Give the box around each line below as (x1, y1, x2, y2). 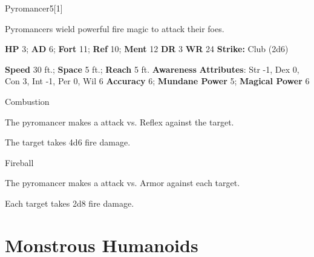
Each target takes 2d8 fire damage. (5, 196, 134, 209)
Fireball (5, 156, 34, 169)
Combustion (5, 95, 50, 107)
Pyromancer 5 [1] (5, 2, 63, 14)
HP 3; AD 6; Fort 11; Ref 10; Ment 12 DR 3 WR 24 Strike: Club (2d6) (5, 42, 289, 55)
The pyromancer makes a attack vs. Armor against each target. (5, 176, 240, 189)
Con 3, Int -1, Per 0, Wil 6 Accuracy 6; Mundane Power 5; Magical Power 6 (5, 75, 310, 87)
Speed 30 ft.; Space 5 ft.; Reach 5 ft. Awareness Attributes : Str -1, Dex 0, (5, 62, 299, 75)
